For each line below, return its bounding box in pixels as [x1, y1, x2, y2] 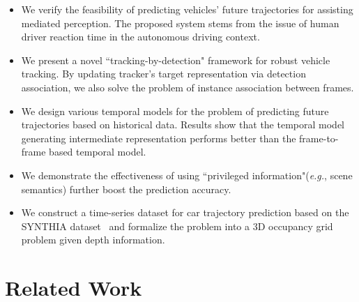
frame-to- [299, 130, 339, 145]
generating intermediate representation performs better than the [21, 130, 296, 145]
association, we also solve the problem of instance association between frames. [21, 80, 354, 94]
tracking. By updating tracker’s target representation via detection [21, 66, 306, 81]
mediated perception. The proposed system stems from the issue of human [21, 15, 339, 30]
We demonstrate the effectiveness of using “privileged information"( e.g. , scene [21, 167, 353, 182]
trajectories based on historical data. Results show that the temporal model [21, 117, 344, 132]
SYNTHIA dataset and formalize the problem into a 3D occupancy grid [21, 218, 333, 233]
